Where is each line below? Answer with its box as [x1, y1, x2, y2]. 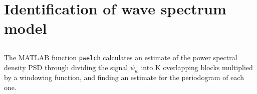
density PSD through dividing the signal [4, 62, 128, 72]
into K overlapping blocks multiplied [141, 62, 253, 72]
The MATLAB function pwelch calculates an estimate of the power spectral [4, 52, 237, 62]
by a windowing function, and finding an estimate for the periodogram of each [4, 72, 244, 83]
